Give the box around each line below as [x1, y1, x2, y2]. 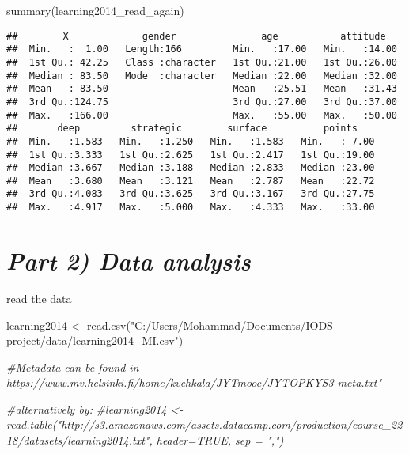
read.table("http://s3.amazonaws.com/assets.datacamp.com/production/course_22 [6, 416, 403, 433]
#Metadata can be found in [6, 358, 139, 375]
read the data [6, 289, 72, 306]
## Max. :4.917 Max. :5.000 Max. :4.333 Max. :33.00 [6, 202, 375, 214]
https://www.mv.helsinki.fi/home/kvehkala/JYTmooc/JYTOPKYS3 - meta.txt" [6, 374, 381, 391]
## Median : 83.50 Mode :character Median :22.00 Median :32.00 [6, 70, 397, 81]
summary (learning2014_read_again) [6, 2, 184, 18]
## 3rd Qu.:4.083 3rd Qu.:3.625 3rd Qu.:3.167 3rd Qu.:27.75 [6, 188, 375, 200]
